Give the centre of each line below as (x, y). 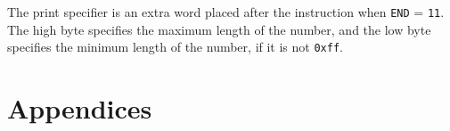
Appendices (80, 108)
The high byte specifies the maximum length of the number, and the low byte (219, 29)
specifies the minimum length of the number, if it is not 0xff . (175, 47)
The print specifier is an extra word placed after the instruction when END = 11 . (226, 12)
